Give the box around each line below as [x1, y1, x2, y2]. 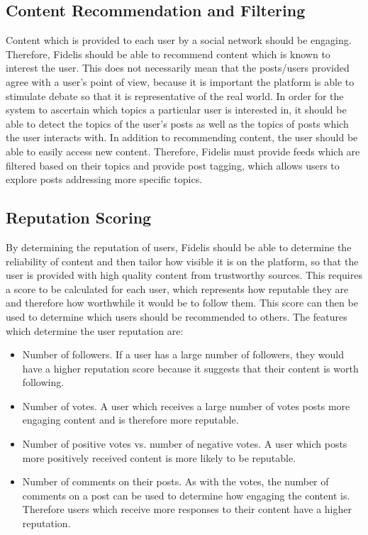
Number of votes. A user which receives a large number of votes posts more [22, 398, 350, 413]
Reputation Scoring [6, 206, 152, 228]
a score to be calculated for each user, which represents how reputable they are [6, 281, 349, 296]
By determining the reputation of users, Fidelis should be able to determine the [6, 239, 352, 254]
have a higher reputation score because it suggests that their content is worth [22, 360, 359, 375]
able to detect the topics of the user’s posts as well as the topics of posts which [6, 116, 349, 131]
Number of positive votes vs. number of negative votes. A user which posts [22, 436, 347, 451]
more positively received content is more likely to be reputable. [22, 450, 296, 465]
